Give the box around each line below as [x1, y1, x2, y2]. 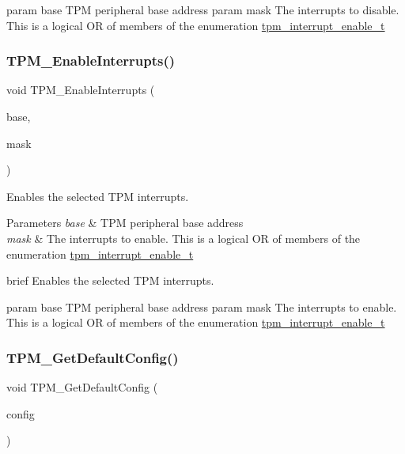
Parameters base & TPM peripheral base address [6, 214, 244, 231]
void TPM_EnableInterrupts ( [6, 81, 155, 98]
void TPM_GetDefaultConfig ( [6, 379, 158, 395]
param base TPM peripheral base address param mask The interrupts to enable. [6, 298, 397, 315]
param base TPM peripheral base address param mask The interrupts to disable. [6, 2, 399, 17]
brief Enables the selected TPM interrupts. [6, 272, 214, 289]
